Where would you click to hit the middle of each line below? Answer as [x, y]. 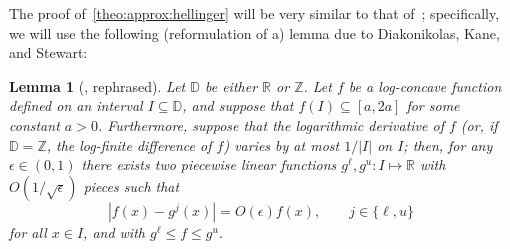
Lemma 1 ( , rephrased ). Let [97, 85]
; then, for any [448, 144]
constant [34, 124]
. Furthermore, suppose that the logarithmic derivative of [270, 124]
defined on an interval [76, 105]
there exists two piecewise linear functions [209, 164]
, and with [114, 231]
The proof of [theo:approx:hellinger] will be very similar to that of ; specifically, [254, 13]
